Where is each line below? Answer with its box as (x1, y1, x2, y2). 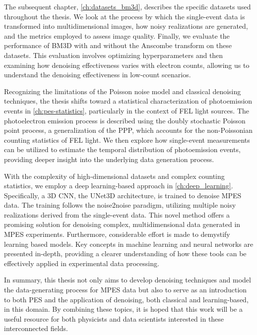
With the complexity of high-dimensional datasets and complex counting (4, 170, 225, 181)
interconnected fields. (4, 323, 68, 334)
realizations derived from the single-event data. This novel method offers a (4, 209, 230, 220)
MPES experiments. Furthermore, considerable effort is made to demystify (4, 229, 230, 239)
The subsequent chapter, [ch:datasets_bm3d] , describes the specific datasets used (4, 1, 251, 11)
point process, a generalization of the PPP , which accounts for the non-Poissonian (4, 125, 253, 135)
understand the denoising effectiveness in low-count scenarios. (4, 69, 191, 80)
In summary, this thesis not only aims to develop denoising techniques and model (4, 275, 251, 285)
